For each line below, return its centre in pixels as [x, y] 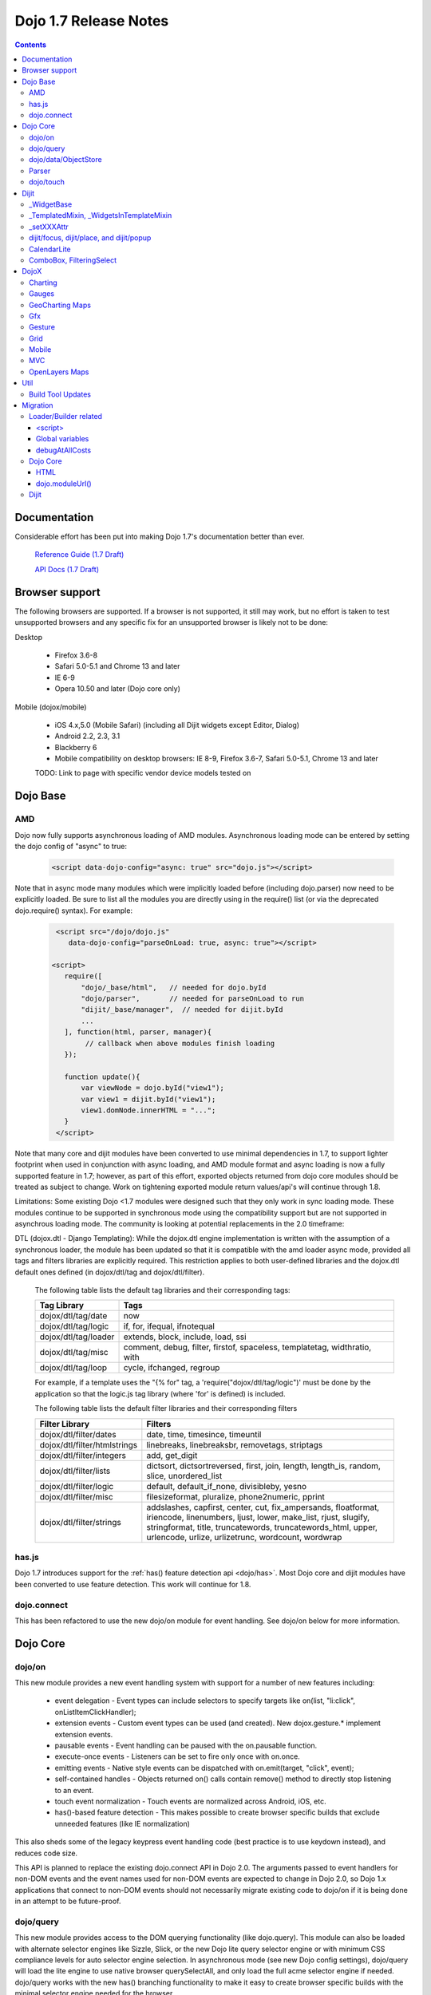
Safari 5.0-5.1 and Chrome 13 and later [117, 666]
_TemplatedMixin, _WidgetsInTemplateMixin [101, 215]
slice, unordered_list [184, 1476]
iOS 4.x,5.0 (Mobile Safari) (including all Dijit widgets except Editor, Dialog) [177, 725]
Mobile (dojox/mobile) [51, 707]
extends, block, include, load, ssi [185, 1337]
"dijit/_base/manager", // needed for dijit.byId [182, 1010]
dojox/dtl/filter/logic [77, 1486]
